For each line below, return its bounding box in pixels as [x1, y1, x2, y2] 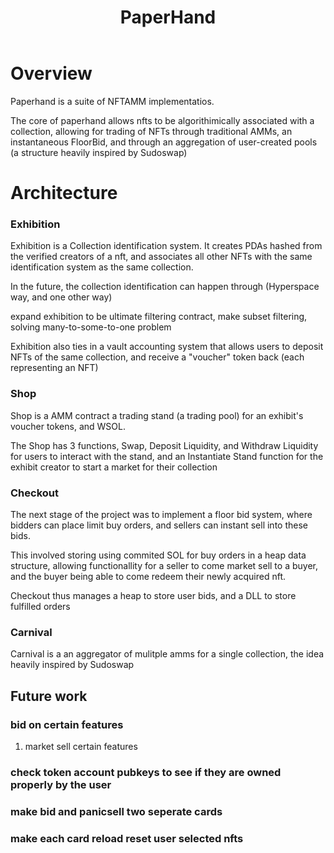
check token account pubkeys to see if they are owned [10, 765, 282, 779]
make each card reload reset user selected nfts [10, 831, 244, 845]
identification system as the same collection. [10, 261, 194, 273]
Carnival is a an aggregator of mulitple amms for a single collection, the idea [10, 648, 325, 660]
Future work [10, 687, 88, 705]
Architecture [10, 182, 118, 205]
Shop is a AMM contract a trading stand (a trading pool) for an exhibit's [10, 409, 304, 421]
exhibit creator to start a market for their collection [10, 461, 218, 473]
